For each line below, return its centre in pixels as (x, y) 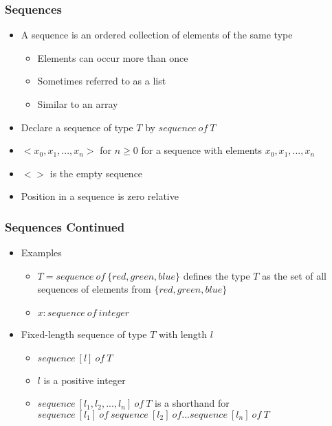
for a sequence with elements (202, 150)
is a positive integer (85, 380)
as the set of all (294, 275)
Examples (41, 253)
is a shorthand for (192, 403)
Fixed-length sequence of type (84, 334)
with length (182, 334)
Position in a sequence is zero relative (100, 196)
